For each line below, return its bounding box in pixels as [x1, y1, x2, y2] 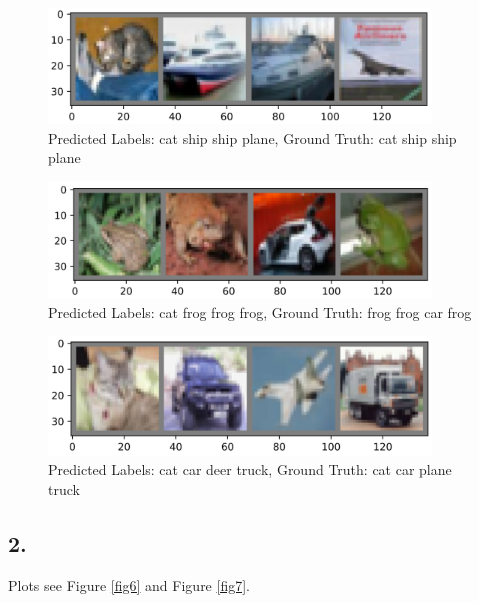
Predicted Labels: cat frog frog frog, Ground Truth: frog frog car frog [48, 301, 472, 322]
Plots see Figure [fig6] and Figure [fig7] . [8, 574, 250, 595]
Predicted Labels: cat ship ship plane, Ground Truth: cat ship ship [48, 127, 457, 148]
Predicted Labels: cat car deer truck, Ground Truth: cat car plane [48, 459, 452, 480]
